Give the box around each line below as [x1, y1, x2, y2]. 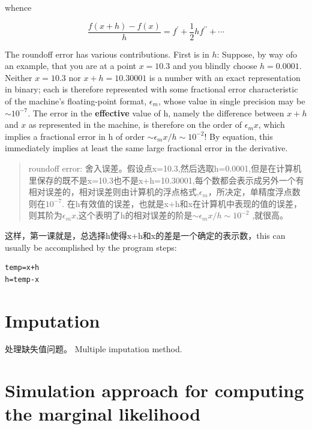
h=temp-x [5, 275, 40, 284]
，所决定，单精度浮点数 [208, 185, 301, 198]
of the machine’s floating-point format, [5, 95, 147, 107]
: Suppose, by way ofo [217, 47, 297, 60]
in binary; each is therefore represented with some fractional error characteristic [5, 83, 298, 95]
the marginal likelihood [5, 401, 201, 426]
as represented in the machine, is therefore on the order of [28, 118, 242, 131]
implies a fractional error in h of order [5, 130, 145, 142]
